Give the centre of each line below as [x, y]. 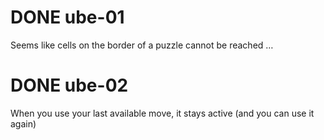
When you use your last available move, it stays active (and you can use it [162, 113]
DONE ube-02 [69, 85]
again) [23, 123]
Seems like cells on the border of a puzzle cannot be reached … [142, 45]
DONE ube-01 [67, 17]
